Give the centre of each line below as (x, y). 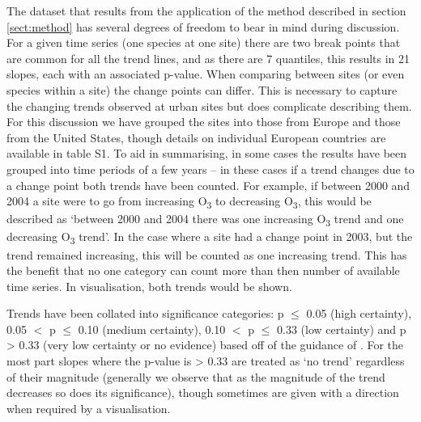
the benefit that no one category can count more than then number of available (203, 270)
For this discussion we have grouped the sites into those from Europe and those (204, 122)
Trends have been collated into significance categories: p (145, 313)
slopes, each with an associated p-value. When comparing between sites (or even (206, 74)
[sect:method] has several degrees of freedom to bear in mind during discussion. (203, 26)
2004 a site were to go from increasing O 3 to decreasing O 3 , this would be (189, 202)
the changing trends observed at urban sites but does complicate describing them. (209, 105)
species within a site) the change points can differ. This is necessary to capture (202, 89)
